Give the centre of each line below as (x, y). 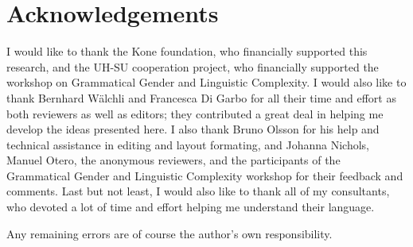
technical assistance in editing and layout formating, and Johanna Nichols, (188, 144)
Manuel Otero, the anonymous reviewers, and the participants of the (173, 160)
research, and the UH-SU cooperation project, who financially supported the (193, 66)
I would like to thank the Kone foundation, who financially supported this (187, 51)
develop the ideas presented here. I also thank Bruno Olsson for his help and (193, 129)
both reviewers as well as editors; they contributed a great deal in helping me (195, 113)
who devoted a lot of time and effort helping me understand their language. (191, 207)
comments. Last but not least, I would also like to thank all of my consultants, (198, 191)
